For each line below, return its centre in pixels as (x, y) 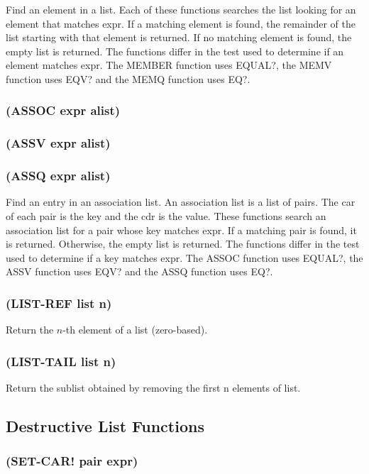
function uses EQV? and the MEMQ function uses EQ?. (128, 78)
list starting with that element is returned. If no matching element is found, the (179, 37)
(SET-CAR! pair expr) (72, 461)
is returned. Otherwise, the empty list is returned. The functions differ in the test (183, 244)
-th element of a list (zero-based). (135, 330)
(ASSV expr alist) (58, 143)
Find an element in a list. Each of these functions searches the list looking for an (181, 9)
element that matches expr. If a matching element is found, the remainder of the (181, 23)
